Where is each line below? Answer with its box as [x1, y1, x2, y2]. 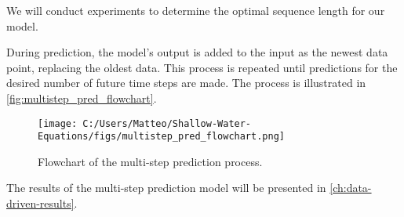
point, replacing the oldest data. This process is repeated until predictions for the [6, 59, 398, 75]
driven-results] [6, 195, 75, 212]
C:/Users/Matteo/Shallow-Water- [82, 118, 252, 129]
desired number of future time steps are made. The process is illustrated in [6, 74, 366, 91]
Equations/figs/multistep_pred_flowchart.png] [38, 131, 285, 143]
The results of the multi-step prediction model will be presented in [6, 179, 326, 196]
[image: [38, 118, 78, 129]
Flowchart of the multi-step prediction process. [38, 153, 263, 169]
